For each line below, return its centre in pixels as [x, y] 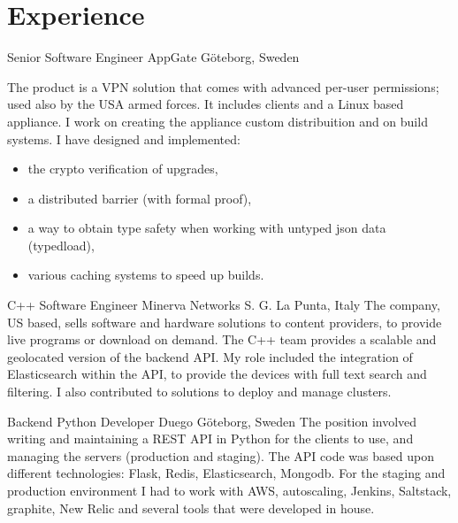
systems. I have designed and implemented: [124, 138]
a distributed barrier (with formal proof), [140, 198]
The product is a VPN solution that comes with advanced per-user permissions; [223, 86]
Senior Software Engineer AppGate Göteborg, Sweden [153, 57]
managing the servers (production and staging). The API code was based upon [221, 455]
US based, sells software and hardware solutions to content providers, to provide [225, 322]
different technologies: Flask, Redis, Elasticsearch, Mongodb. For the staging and [226, 473]
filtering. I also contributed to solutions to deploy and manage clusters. [199, 392]
